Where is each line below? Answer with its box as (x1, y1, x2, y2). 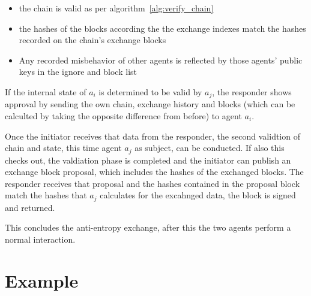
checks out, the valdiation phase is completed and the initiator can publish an (5, 153, 291, 166)
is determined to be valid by (98, 85, 202, 98)
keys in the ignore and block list (19, 65, 137, 78)
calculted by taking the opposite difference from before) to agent (5, 110, 242, 122)
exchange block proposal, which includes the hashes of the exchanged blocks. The (5, 165, 304, 178)
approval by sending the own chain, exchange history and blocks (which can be (5, 98, 295, 110)
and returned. (5, 201, 55, 213)
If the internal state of (5, 85, 86, 98)
